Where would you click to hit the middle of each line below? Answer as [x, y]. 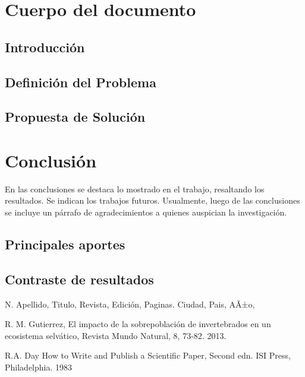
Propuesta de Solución [75, 117]
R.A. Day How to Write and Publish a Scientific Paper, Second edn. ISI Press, [148, 355]
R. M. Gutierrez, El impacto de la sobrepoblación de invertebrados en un [138, 324]
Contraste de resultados [79, 279]
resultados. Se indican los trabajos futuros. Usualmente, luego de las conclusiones [152, 200]
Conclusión [51, 160]
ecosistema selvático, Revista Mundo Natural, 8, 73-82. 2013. [116, 335]
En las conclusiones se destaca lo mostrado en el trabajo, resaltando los [135, 188]
